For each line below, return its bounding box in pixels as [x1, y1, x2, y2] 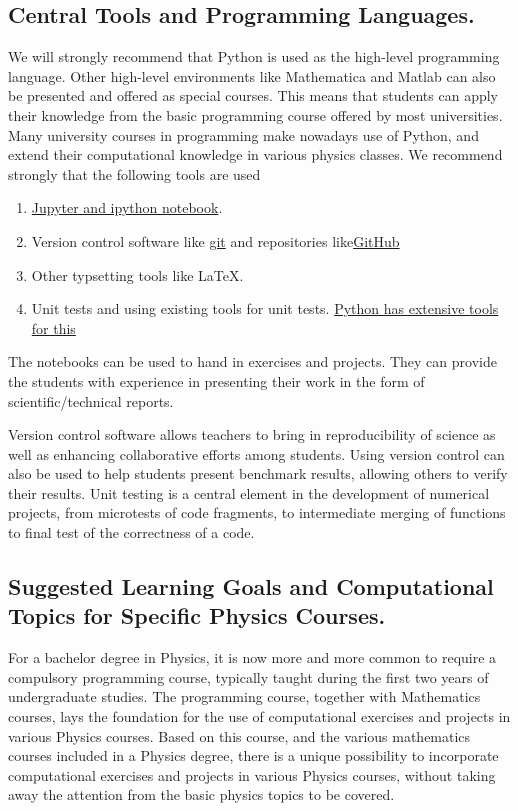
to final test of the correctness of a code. [8, 522, 255, 543]
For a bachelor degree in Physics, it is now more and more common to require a [8, 647, 497, 668]
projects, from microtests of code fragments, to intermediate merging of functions [8, 502, 506, 523]
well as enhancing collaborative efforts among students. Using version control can [8, 443, 505, 464]
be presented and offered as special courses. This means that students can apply [8, 85, 498, 106]
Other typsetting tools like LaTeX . [31, 264, 244, 285]
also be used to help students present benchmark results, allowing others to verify [8, 463, 508, 484]
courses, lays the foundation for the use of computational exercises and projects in [8, 706, 511, 727]
